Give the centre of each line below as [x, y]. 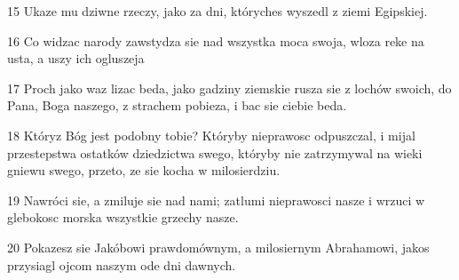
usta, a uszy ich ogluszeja [76, 58]
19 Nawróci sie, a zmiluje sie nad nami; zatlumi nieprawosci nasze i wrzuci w [216, 200]
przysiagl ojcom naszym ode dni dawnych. [122, 264]
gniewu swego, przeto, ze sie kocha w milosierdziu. [144, 170]
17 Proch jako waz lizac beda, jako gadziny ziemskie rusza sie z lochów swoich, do [229, 88]
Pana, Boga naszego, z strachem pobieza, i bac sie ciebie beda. [177, 105]
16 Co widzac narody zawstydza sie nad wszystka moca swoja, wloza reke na [216, 40]
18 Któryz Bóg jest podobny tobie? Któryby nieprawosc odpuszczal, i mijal [211, 135]
